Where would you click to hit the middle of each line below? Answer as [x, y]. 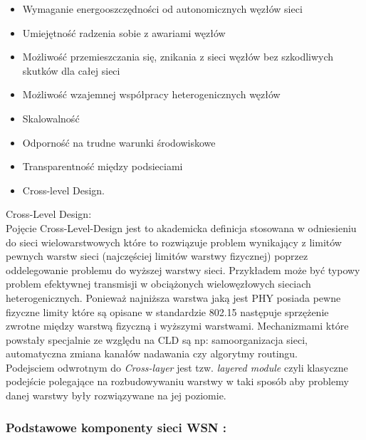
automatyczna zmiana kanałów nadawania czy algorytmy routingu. [152, 353]
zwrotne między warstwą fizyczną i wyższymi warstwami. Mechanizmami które [177, 326]
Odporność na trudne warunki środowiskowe [119, 142]
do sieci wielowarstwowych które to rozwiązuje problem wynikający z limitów [174, 242]
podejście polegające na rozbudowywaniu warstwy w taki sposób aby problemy [177, 381]
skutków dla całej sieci [71, 70]
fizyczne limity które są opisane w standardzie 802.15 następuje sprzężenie [167, 311]
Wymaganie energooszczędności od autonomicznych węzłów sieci [162, 9]
